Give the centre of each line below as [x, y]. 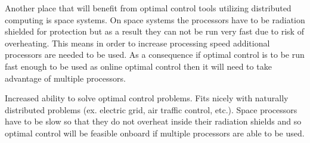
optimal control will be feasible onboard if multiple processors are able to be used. [155, 133]
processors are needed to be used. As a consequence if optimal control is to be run [155, 55]
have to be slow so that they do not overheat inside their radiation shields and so [153, 121]
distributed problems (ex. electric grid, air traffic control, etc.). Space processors [151, 109]
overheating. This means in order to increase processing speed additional [137, 43]
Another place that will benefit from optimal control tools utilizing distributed [148, 8]
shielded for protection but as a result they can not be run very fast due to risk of [154, 31]
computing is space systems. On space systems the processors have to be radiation [155, 19]
